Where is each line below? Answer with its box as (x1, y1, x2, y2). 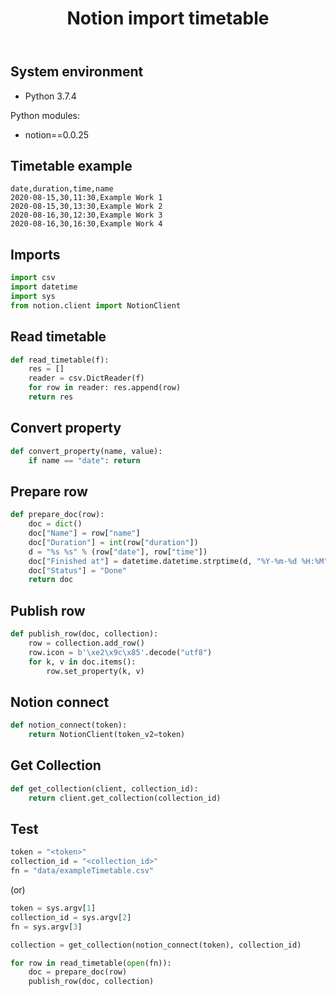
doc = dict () (28, 519, 83, 529)
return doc (28, 575, 74, 585)
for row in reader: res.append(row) (28, 383, 182, 393)
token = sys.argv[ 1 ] (10, 903, 97, 914)
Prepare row (10, 483, 88, 500)
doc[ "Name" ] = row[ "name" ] (28, 528, 141, 539)
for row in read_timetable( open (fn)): (10, 958, 172, 968)
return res (28, 392, 74, 402)
